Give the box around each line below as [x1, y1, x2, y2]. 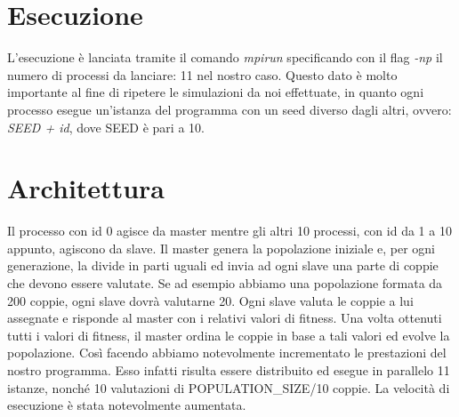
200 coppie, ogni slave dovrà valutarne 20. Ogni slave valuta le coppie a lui [7, 291, 414, 309]
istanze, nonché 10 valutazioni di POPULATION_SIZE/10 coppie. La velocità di [7, 378, 450, 397]
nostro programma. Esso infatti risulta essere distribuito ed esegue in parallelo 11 [7, 360, 450, 379]
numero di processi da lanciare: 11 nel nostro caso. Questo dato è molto [7, 65, 398, 84]
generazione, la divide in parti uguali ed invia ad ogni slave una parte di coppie [7, 256, 439, 275]
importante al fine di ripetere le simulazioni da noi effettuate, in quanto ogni [7, 83, 424, 101]
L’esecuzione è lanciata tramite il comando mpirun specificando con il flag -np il [7, 48, 443, 67]
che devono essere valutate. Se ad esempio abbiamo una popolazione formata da [7, 274, 443, 292]
